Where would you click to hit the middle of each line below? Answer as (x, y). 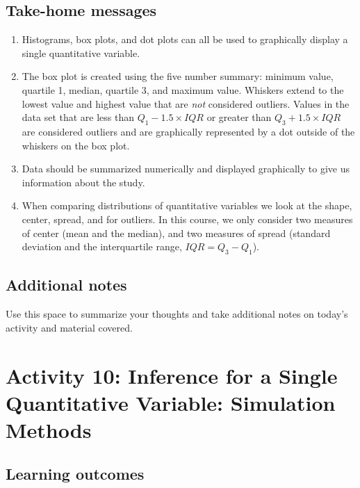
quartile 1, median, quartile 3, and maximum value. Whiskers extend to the (183, 89)
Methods (49, 429)
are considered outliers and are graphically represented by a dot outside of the (188, 131)
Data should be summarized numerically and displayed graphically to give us (186, 169)
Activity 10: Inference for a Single (172, 375)
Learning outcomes (75, 474)
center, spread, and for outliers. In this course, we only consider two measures (187, 219)
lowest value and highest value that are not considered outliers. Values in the (186, 103)
